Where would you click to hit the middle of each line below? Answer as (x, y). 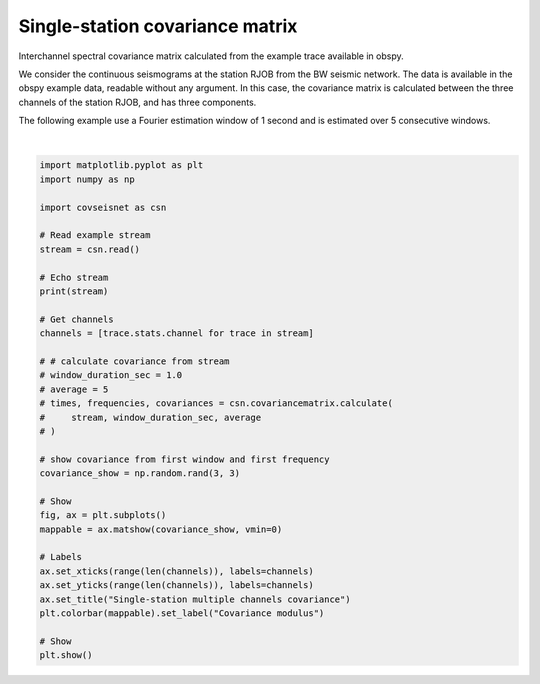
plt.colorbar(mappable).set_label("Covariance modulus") (182, 613)
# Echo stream (74, 277)
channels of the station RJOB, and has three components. (137, 102)
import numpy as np (87, 179)
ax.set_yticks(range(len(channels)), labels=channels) (176, 585)
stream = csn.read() (89, 249)
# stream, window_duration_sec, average (150, 417)
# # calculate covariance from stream (134, 361)
